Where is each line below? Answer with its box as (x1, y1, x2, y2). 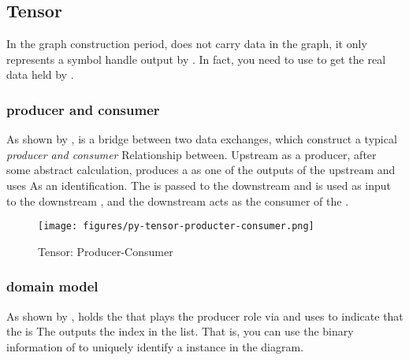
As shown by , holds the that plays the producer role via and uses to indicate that (6, 307, 403, 324)
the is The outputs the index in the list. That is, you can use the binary (6, 323, 354, 340)
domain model (6, 276, 99, 296)
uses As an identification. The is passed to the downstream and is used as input (6, 176, 392, 193)
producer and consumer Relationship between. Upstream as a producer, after (6, 146, 377, 162)
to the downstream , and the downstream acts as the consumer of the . (6, 192, 349, 209)
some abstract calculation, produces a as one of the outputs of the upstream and (6, 161, 396, 178)
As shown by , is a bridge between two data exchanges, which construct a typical (6, 131, 397, 147)
